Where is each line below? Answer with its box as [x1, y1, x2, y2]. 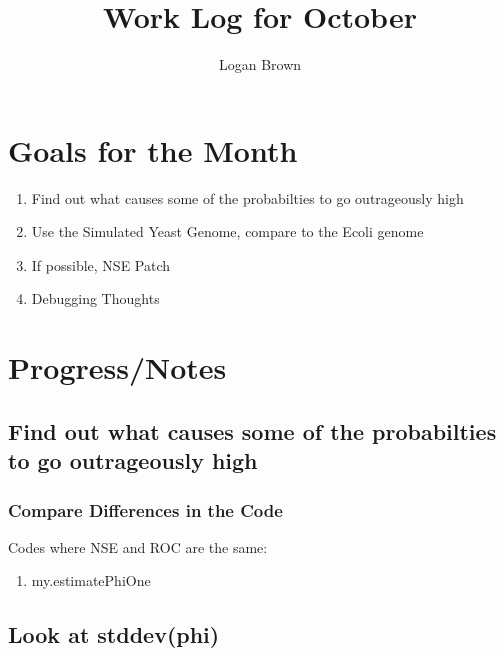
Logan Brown [218, 54, 302, 75]
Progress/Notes [8, 347, 227, 388]
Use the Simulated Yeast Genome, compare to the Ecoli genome [31, 221, 424, 242]
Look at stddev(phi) [8, 619, 220, 650]
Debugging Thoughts [31, 288, 160, 309]
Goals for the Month [8, 129, 298, 170]
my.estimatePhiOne [31, 570, 151, 591]
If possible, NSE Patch [31, 254, 171, 275]
